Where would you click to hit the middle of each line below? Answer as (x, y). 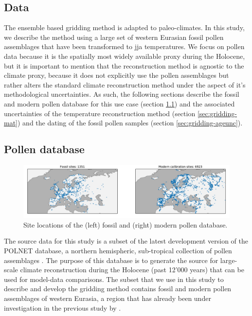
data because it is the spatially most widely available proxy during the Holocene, (125, 56)
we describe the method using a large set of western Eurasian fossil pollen (114, 37)
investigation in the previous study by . (63, 307)
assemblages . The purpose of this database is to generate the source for (111, 260)
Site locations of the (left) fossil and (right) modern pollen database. (126, 224)
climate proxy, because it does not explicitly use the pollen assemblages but (117, 75)
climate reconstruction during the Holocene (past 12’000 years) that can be (132, 270)
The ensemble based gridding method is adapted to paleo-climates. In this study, (124, 27)
